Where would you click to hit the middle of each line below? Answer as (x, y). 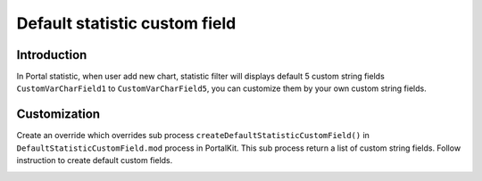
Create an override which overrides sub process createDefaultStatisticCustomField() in (193, 136)
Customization (58, 115)
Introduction (52, 55)
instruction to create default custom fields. (95, 160)
